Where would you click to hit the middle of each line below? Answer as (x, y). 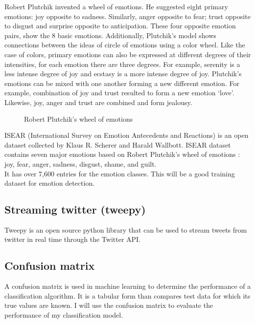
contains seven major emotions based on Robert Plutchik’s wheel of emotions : (122, 154)
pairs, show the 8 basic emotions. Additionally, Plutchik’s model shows (110, 35)
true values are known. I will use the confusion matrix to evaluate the (109, 305)
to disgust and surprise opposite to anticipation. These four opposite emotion (120, 26)
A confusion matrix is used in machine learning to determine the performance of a (128, 286)
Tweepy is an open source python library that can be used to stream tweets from (126, 229)
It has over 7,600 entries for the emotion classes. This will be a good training (120, 173)
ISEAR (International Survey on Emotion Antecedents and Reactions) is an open (127, 135)
